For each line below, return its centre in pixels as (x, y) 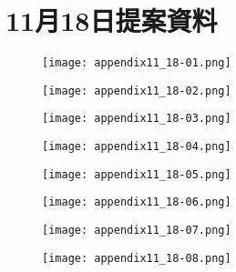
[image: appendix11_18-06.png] (137, 202)
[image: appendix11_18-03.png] (137, 119)
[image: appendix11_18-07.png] (137, 231)
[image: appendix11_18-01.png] (137, 63)
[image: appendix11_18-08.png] (137, 258)
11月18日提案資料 (112, 20)
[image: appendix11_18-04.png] (137, 147)
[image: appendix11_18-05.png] (137, 174)
